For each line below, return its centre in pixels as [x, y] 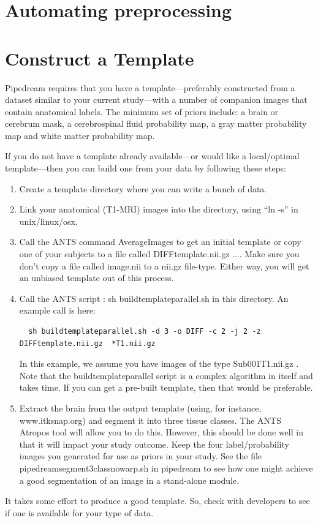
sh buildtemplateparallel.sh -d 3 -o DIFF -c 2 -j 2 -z [145, 331]
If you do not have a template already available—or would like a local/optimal [152, 156]
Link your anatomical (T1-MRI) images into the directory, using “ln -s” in [159, 209]
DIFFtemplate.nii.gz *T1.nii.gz [87, 343]
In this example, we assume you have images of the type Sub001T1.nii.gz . [159, 363]
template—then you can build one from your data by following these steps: [146, 168]
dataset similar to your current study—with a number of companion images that [156, 100]
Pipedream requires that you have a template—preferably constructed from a [150, 87]
